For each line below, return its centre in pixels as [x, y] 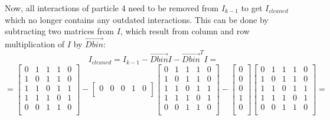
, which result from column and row [185, 31]
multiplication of [35, 44]
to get [252, 8]
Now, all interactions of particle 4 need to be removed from [112, 8]
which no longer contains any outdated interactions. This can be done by [137, 19]
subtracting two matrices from [59, 31]
